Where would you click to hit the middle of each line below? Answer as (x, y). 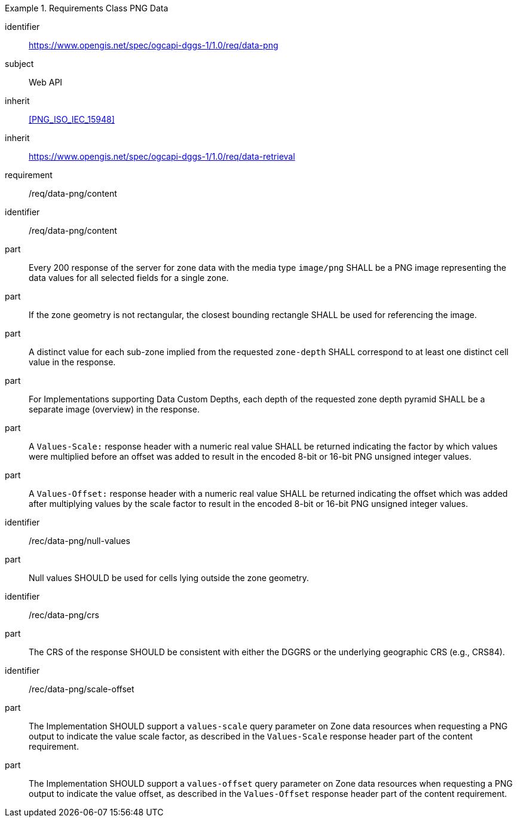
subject (19, 64)
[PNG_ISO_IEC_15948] (72, 119)
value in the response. (72, 362)
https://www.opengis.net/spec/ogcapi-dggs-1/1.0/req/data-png (154, 45)
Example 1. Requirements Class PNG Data (87, 8)
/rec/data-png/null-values (79, 541)
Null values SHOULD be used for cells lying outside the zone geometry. (169, 578)
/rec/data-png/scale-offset (82, 689)
